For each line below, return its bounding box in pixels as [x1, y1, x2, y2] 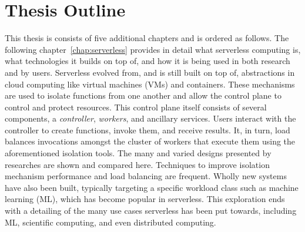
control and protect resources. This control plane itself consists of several [5, 100, 267, 113]
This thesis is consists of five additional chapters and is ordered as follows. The [5, 32, 289, 44]
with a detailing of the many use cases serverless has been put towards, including [5, 204, 297, 217]
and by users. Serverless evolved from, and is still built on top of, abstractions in [5, 66, 295, 78]
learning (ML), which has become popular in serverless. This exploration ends [5, 193, 285, 205]
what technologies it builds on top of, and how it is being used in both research [5, 55, 290, 67]
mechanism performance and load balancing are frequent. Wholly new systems [5, 170, 287, 182]
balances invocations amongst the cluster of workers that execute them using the [5, 135, 296, 147]
